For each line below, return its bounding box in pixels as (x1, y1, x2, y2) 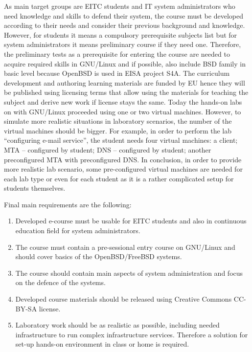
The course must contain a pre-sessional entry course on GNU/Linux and (15, 242, 235, 252)
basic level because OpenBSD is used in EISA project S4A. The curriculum (4, 68, 230, 78)
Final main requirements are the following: (4, 199, 132, 209)
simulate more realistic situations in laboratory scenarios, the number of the (4, 116, 232, 126)
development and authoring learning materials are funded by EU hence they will (4, 77, 245, 88)
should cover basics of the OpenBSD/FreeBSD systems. (15, 251, 182, 262)
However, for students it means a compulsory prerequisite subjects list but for (4, 29, 237, 40)
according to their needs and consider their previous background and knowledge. (4, 20, 245, 30)
